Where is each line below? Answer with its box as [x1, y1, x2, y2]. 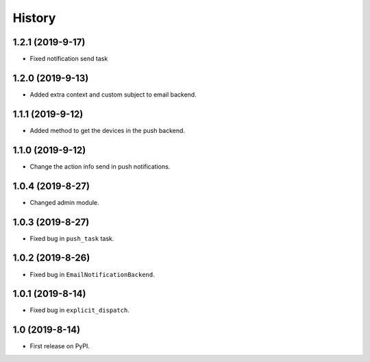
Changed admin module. [29, 198, 99, 206]
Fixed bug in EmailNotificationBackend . [29, 270, 155, 278]
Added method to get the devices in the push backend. [29, 126, 185, 134]
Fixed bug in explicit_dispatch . [29, 306, 129, 315]
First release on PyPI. [29, 342, 90, 350]
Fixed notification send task [29, 55, 108, 63]
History [12, 10, 56, 25]
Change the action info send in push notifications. [29, 162, 171, 171]
